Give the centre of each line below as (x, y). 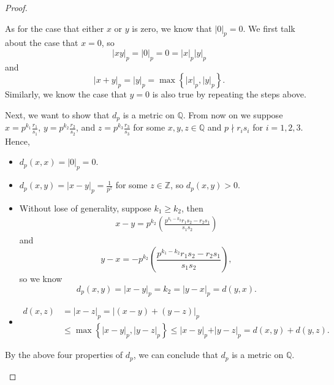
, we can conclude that (176, 355)
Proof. (16, 7)
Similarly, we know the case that (66, 94)
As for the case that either (55, 28)
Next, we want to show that (57, 114)
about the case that (42, 43)
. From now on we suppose (233, 114)
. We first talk (269, 28)
